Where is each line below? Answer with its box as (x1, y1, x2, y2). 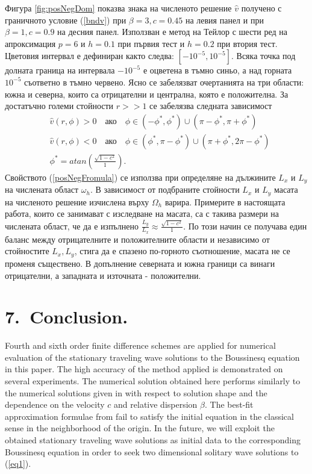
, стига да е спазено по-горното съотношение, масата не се (74, 245, 290, 257)
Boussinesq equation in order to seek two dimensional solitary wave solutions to (5, 445, 299, 458)
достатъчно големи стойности (5, 99, 114, 112)
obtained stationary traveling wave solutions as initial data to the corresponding (5, 434, 301, 446)
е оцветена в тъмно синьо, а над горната (143, 64, 292, 76)
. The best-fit (204, 398, 254, 411)
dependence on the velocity (5, 398, 105, 411)
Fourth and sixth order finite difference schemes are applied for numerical (5, 339, 276, 352)
